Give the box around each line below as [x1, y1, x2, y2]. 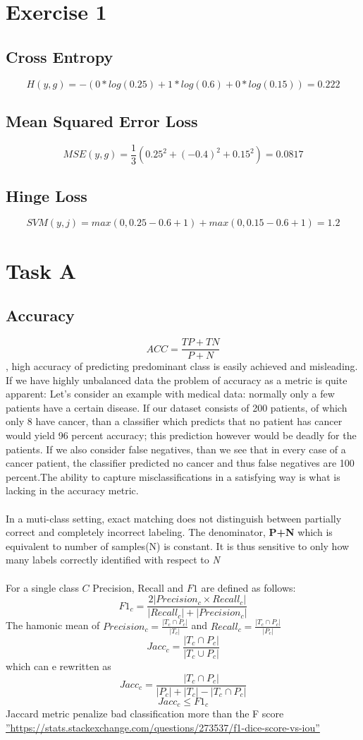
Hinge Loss [6, 184, 87, 206]
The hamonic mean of [6, 618, 100, 633]
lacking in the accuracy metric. [6, 483, 139, 498]
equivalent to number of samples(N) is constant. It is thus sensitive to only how [6, 538, 350, 553]
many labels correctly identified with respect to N [6, 552, 220, 567]
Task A [6, 256, 77, 285]
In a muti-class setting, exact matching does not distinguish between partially [6, 511, 342, 525]
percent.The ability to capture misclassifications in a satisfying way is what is [6, 469, 340, 484]
